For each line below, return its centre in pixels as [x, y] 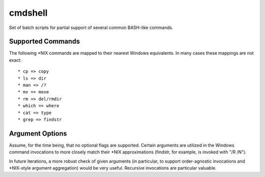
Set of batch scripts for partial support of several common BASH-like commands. [91, 28]
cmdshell [28, 13]
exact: [15, 60]
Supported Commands [45, 42]
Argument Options [38, 133]
